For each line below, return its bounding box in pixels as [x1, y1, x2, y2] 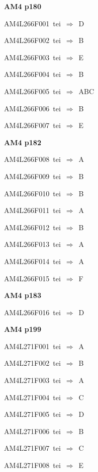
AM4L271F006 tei [4, 425, 61, 436]
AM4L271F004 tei [4, 392, 61, 402]
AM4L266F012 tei [4, 222, 61, 232]
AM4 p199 [4, 324, 41, 334]
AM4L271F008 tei [4, 460, 61, 470]
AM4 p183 [4, 290, 41, 301]
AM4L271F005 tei [4, 409, 61, 419]
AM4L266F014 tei [4, 255, 61, 266]
